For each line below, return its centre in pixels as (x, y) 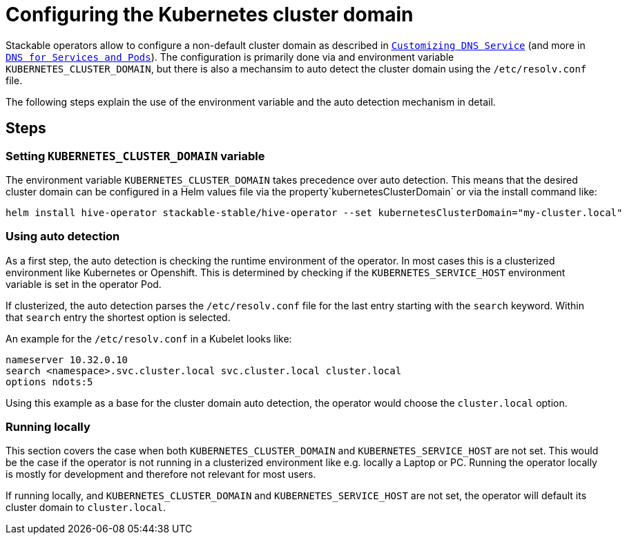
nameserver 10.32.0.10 (67, 359)
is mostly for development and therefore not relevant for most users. (161, 474)
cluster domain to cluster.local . (86, 508)
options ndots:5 (49, 382)
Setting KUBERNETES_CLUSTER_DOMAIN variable (135, 156)
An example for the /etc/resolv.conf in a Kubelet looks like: (149, 338)
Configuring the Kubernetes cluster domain (210, 15)
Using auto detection (63, 237)
